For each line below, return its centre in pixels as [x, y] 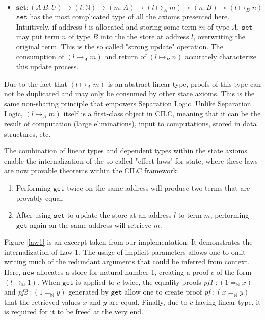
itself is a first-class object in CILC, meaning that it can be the [162, 113]
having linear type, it [228, 301]
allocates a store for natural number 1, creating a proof [123, 272]
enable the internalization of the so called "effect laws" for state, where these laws [131, 160]
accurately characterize [220, 56]
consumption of [40, 56]
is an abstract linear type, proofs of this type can [184, 83]
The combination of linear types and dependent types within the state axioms [126, 151]
